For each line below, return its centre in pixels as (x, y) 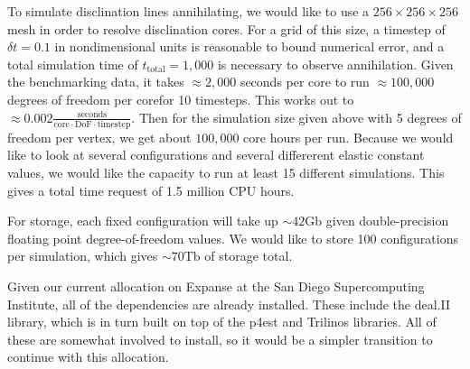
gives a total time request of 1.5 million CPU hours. (151, 190)
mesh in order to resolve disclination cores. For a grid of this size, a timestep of (226, 28)
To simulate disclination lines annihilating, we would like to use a (188, 11)
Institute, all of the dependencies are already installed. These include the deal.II (229, 304)
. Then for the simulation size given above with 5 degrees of (296, 117)
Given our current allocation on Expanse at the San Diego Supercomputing (216, 286)
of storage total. (249, 256)
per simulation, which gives (83, 256)
